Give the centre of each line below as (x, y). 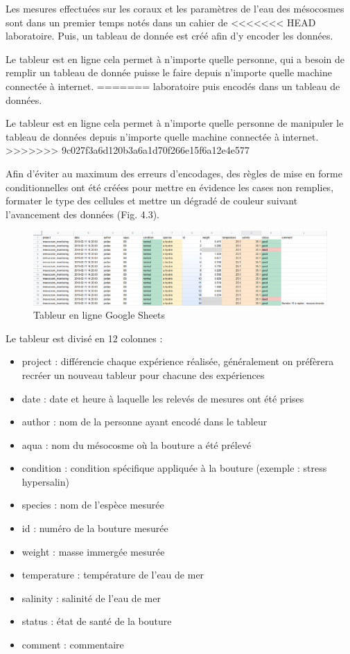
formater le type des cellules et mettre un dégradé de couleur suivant (152, 201)
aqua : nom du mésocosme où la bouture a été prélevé (137, 444)
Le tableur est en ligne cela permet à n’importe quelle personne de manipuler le (175, 123)
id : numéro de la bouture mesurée (95, 528)
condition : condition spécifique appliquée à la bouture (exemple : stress (174, 468)
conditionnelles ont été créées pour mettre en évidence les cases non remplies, (170, 187)
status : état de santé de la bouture (97, 621)
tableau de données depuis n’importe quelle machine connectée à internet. (162, 136)
